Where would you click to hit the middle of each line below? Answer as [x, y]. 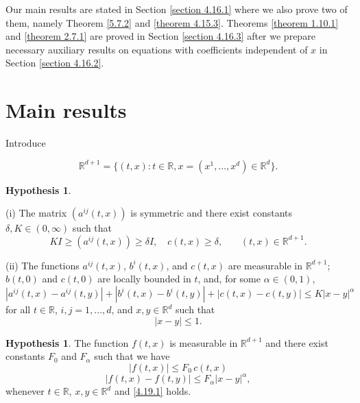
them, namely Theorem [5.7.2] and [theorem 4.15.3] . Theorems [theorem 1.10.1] [172, 22]
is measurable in [204, 342]
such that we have [132, 356]
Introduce [26, 143]
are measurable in [265, 265]
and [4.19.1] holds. [153, 391]
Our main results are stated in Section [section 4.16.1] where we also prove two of [177, 9]
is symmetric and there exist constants [212, 213]
